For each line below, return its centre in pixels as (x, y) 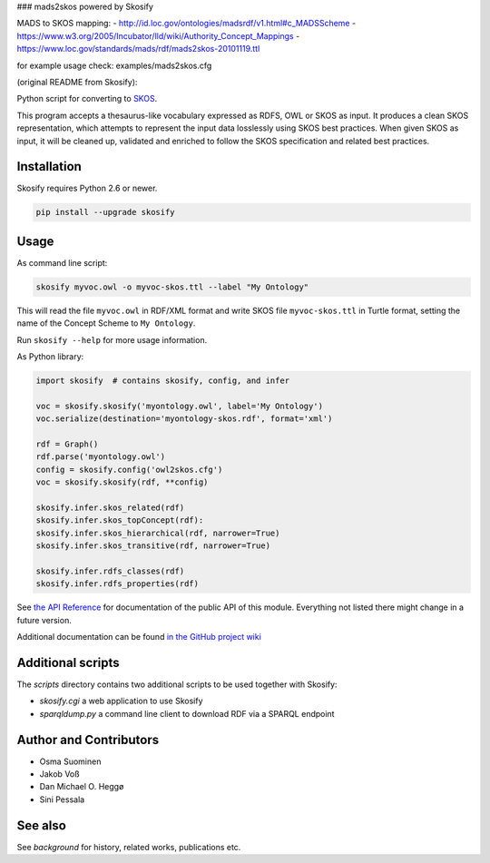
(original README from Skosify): (77, 82)
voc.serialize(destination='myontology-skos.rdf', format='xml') (184, 419)
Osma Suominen (70, 761)
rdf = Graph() (67, 444)
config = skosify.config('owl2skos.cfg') (129, 469)
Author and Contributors (88, 740)
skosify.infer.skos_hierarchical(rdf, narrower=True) (158, 533)
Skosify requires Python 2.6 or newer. (87, 188)
